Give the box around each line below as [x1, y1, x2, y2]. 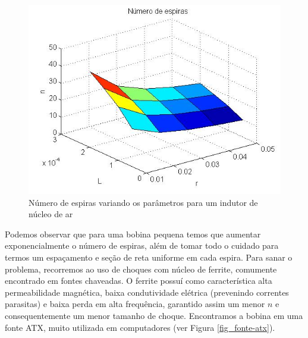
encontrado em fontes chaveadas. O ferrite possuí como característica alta [5, 274, 272, 287]
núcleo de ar [29, 208, 73, 220]
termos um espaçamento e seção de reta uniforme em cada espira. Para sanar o [5, 251, 293, 263]
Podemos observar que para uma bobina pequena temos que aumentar [5, 227, 261, 240]
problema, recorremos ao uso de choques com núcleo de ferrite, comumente [5, 262, 277, 275]
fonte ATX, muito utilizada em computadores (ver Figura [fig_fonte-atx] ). [5, 321, 275, 333]
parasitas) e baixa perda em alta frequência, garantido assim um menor [5, 298, 265, 310]
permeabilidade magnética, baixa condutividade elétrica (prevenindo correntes [5, 286, 289, 298]
